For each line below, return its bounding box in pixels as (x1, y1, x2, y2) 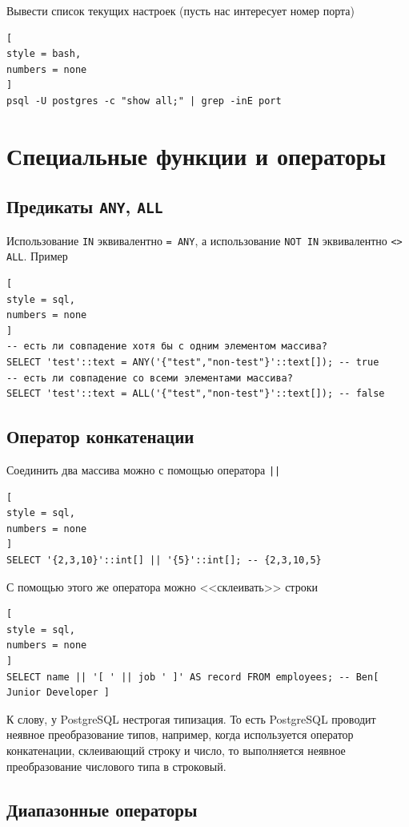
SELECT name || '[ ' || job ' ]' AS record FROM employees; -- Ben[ (6, 671, 379, 683)
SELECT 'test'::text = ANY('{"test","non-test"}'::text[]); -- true (6, 357, 379, 368)
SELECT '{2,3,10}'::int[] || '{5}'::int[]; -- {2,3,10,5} (6, 555, 322, 567)
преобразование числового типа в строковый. (6, 757, 227, 774)
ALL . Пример (6, 248, 68, 264)
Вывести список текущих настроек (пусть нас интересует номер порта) (6, 2, 355, 18)
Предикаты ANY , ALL (6, 194, 163, 219)
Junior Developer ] (6, 687, 110, 699)
